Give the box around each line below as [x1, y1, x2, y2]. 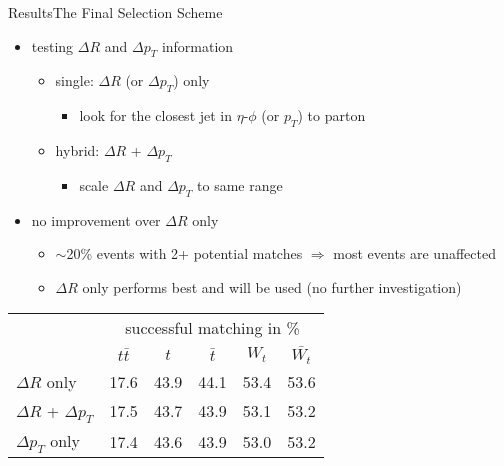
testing [31, 35, 74, 56]
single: [55, 70, 94, 91]
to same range [197, 174, 283, 195]
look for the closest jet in [79, 105, 233, 126]
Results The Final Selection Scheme [8, 2, 223, 22]
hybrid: [55, 139, 100, 160]
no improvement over [31, 209, 161, 230]
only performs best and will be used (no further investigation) [82, 276, 462, 297]
